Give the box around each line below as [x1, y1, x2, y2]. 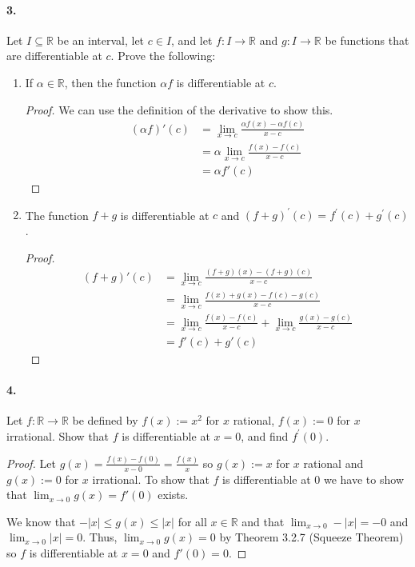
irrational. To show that [92, 470, 209, 487]
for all [178, 513, 207, 529]
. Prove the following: [110, 47, 216, 64]
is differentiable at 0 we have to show [222, 470, 404, 487]
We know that [6, 513, 76, 529]
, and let [171, 31, 213, 48]
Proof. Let [6, 454, 56, 471]
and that [241, 513, 285, 529]
